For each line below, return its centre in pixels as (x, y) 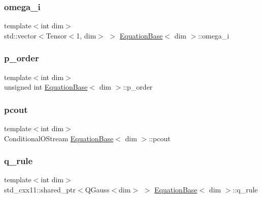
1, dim (86, 35)
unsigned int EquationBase (46, 87)
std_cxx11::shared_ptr (40, 190)
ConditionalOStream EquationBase (59, 138)
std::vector (20, 35)
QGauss (97, 190)
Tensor (56, 35)
